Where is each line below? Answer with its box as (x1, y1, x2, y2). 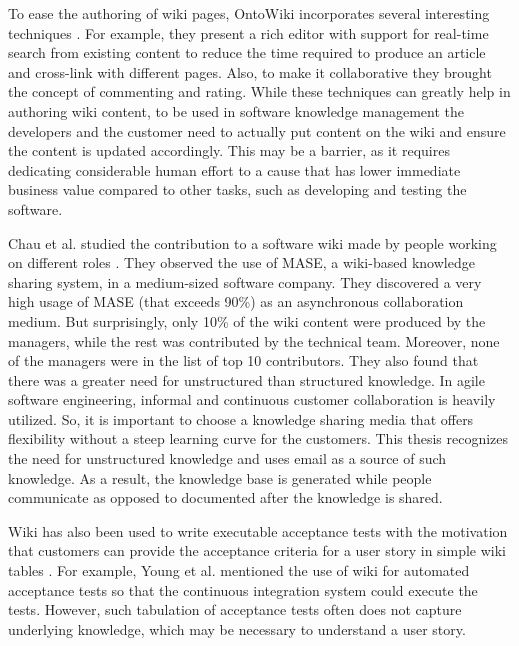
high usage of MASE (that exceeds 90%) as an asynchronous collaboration (8, 291, 464, 312)
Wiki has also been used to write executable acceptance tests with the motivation (8, 520, 508, 541)
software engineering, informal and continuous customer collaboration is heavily (8, 389, 496, 410)
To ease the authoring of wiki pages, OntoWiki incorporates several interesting (8, 3, 490, 23)
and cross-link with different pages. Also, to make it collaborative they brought (8, 61, 492, 82)
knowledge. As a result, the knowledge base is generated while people (8, 467, 432, 488)
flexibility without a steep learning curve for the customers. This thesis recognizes (8, 428, 509, 449)
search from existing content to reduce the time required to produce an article (8, 42, 486, 63)
